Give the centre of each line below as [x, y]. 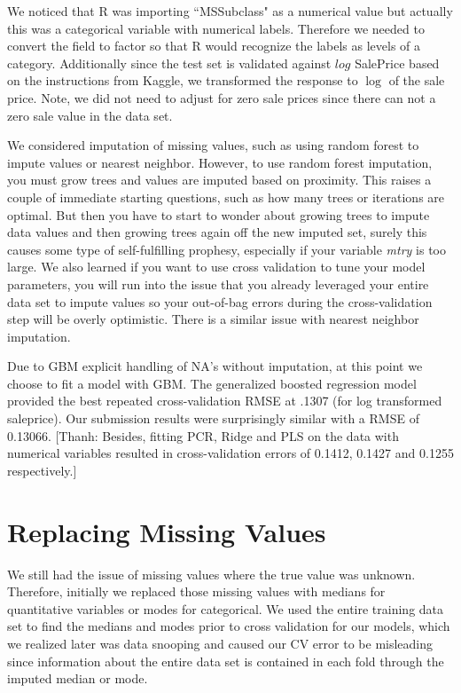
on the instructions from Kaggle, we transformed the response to [183, 80]
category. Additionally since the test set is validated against [169, 63]
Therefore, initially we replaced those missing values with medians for [196, 591]
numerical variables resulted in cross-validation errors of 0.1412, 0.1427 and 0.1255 [230, 453]
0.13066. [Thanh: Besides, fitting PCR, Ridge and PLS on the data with [203, 435]
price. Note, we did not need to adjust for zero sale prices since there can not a [222, 97]
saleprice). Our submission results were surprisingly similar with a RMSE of [213, 418]
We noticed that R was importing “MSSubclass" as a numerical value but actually [230, 11]
